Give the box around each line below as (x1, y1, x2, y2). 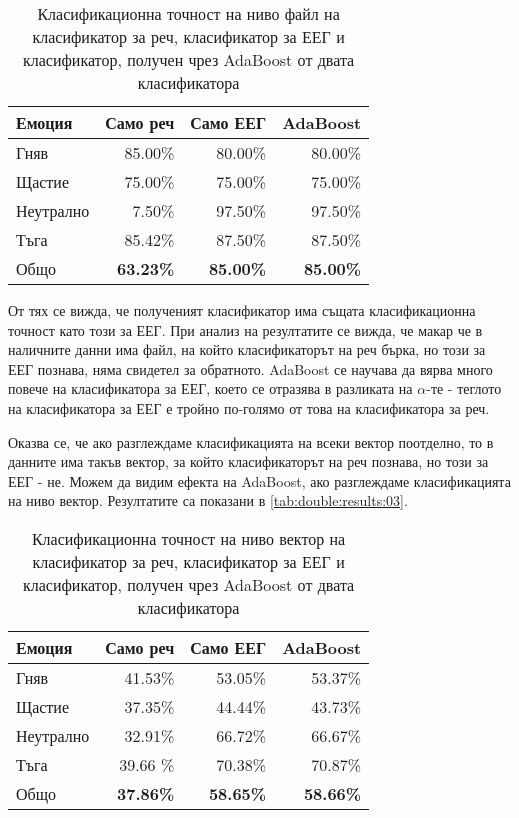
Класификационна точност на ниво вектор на (31, 526, 346, 550)
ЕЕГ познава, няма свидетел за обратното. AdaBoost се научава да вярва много (8, 358, 493, 379)
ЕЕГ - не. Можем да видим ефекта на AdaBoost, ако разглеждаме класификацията (8, 470, 511, 491)
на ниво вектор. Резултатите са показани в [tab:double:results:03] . (8, 490, 408, 511)
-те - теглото (426, 378, 502, 399)
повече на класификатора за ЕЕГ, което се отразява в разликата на (8, 378, 413, 399)
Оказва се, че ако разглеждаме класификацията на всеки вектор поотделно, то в (8, 431, 494, 452)
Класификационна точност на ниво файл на (37, 2, 340, 25)
